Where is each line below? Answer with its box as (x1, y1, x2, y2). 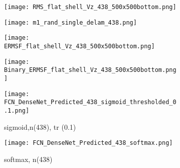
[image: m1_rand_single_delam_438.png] (4, 19, 137, 26)
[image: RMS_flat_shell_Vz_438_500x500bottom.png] (4, 4, 176, 11)
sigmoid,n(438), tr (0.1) (4, 121, 76, 132)
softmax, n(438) (4, 153, 53, 164)
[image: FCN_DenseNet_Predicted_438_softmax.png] (4, 139, 173, 147)
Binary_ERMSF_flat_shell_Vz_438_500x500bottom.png (4, 66, 176, 74)
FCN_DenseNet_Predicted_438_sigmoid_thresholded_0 (4, 99, 176, 106)
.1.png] (4, 107, 30, 114)
